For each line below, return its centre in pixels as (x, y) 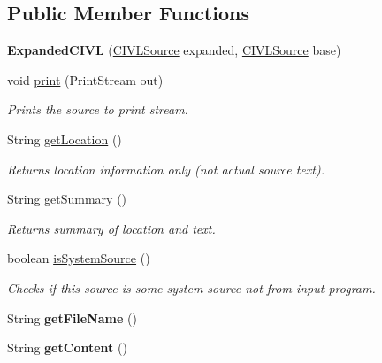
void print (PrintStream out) (85, 79)
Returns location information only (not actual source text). (166, 169)
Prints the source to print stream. (98, 109)
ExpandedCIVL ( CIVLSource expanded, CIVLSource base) (174, 50)
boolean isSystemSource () (79, 258)
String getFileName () (72, 317)
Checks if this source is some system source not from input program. (191, 287)
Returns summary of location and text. (111, 228)
